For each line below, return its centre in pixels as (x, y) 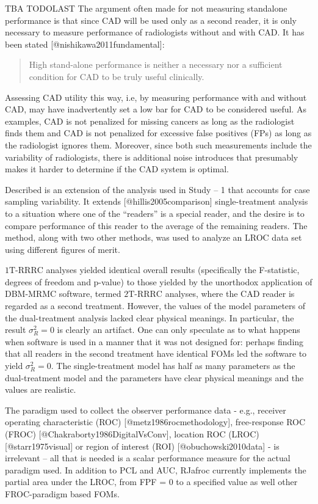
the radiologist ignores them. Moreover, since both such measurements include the (158, 144)
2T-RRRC (143, 295)
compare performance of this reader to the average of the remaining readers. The (156, 225)
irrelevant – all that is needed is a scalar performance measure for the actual (148, 458)
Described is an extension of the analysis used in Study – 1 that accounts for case (157, 189)
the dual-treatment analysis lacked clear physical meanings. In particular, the (150, 317)
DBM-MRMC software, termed (63, 294)
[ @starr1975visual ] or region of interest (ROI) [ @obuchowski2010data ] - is (142, 446)
